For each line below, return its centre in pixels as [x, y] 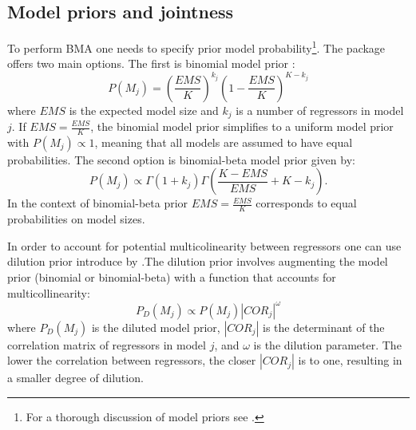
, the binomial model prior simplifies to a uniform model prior [242, 126]
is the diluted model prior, [156, 327]
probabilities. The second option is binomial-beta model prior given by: [181, 159]
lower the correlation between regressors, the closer [132, 360]
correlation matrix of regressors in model [107, 344]
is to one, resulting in [350, 360]
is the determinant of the [324, 327]
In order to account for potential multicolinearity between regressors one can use [204, 245]
